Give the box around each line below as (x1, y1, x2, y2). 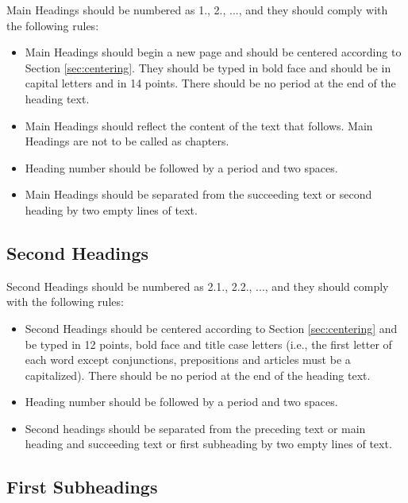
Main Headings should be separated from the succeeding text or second (25, 186, 372, 203)
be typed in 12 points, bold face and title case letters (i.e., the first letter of (25, 335, 392, 352)
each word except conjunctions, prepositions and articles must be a (25, 351, 351, 368)
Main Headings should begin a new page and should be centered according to (25, 44, 402, 60)
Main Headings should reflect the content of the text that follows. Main (25, 117, 373, 133)
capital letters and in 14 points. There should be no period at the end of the (25, 75, 396, 91)
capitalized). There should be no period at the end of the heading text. (25, 366, 371, 383)
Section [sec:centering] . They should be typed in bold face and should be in (25, 59, 391, 75)
